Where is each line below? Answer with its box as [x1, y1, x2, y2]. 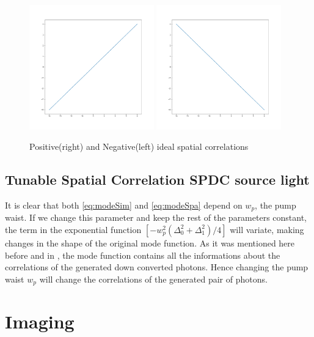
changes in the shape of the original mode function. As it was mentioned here [5, 236, 295, 249]
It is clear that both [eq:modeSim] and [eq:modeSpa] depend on [5, 198, 243, 211]
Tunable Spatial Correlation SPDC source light [5, 170, 310, 189]
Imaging [5, 309, 75, 334]
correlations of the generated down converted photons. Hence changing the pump [5, 261, 309, 273]
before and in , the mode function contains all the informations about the [5, 248, 280, 261]
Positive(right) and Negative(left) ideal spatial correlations [29, 140, 249, 153]
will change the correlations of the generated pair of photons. [39, 272, 268, 285]
